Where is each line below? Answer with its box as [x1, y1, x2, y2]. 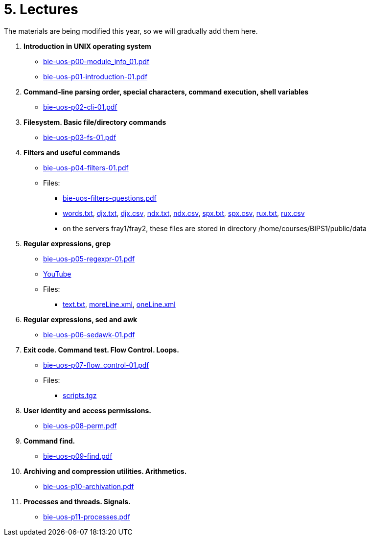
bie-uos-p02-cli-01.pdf [43, 102, 117, 111]
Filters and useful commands [23, 148, 120, 157]
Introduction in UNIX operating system [23, 42, 151, 50]
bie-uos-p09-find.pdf [43, 451, 113, 460]
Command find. [23, 436, 75, 445]
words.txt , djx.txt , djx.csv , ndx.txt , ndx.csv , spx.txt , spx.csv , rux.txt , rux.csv [63, 209, 305, 217]
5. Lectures [4, 1, 78, 18]
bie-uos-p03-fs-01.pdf [43, 133, 116, 141]
